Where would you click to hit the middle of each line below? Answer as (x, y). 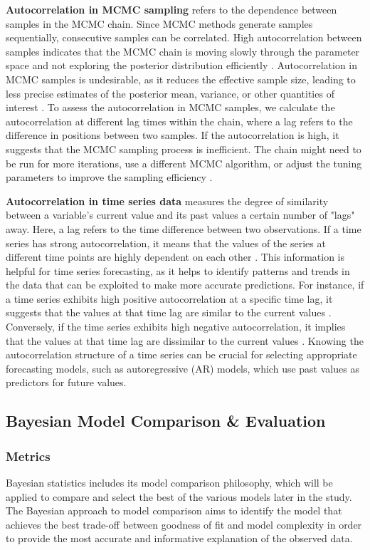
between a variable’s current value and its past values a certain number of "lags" (180, 215)
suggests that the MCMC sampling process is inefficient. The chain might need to (184, 149)
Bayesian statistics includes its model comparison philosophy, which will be (169, 483)
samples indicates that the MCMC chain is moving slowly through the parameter (183, 51)
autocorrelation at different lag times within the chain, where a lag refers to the (179, 121)
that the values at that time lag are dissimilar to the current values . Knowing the (185, 340)
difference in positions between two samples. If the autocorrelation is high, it (173, 135)
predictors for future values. (66, 382)
